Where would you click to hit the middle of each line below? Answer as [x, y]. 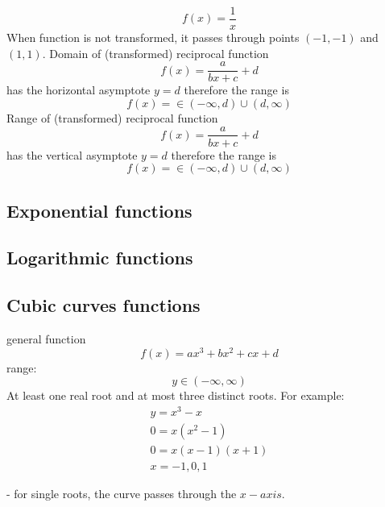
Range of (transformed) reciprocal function [112, 117]
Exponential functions [99, 210]
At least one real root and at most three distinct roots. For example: [176, 395]
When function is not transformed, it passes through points [153, 37]
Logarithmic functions [100, 258]
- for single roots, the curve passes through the [122, 493]
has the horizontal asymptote [79, 90]
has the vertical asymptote [72, 154]
